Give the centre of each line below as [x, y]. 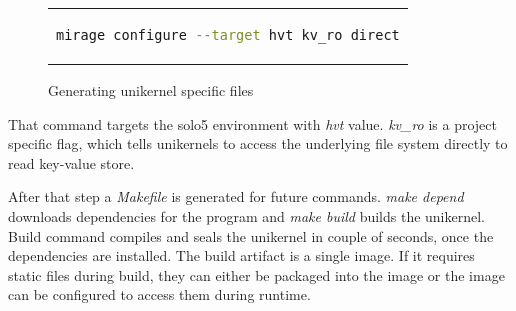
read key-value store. [71, 162]
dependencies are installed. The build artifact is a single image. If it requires [241, 255]
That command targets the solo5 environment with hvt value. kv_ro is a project [252, 123]
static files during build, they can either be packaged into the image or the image [256, 274]
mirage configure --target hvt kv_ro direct [228, 35]
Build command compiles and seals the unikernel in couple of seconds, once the [251, 235]
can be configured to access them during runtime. [159, 294]
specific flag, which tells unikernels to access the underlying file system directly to [258, 143]
